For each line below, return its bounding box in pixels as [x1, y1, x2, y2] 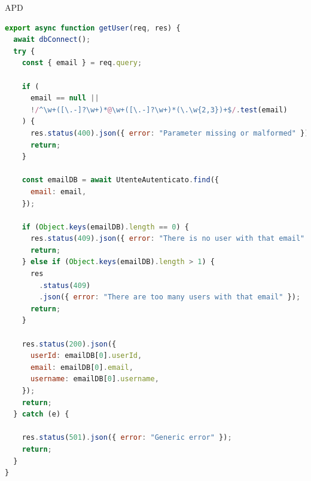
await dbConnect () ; [13, 35, 91, 44]
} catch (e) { [13, 410, 69, 419]
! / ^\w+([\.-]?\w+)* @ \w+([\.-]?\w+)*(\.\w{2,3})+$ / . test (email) [30, 105, 288, 114]
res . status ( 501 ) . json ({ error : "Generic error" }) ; [22, 433, 232, 442]
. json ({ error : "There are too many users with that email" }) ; [39, 293, 301, 302]
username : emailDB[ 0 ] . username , [30, 375, 159, 384]
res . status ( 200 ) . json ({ [22, 339, 117, 348]
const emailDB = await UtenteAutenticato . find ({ [22, 176, 219, 185]
